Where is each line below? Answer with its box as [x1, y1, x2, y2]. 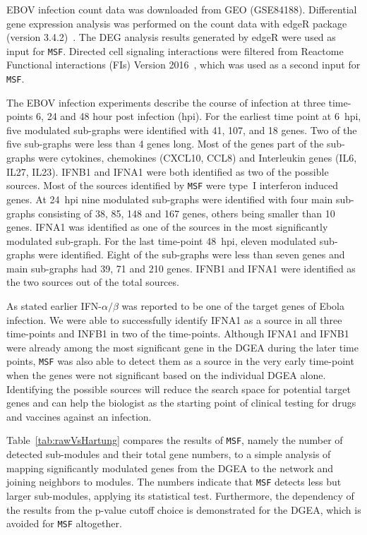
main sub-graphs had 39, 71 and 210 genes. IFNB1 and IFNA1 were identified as [6, 260, 356, 275]
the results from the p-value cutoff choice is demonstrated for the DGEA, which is [6, 502, 361, 517]
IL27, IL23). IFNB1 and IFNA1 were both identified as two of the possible [6, 164, 329, 179]
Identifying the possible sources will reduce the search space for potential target [6, 381, 351, 396]
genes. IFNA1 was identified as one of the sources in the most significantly [6, 220, 328, 234]
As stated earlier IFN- [6, 299, 102, 313]
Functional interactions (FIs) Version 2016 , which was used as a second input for [6, 57, 361, 72]
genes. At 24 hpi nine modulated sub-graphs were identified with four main [6, 191, 333, 206]
